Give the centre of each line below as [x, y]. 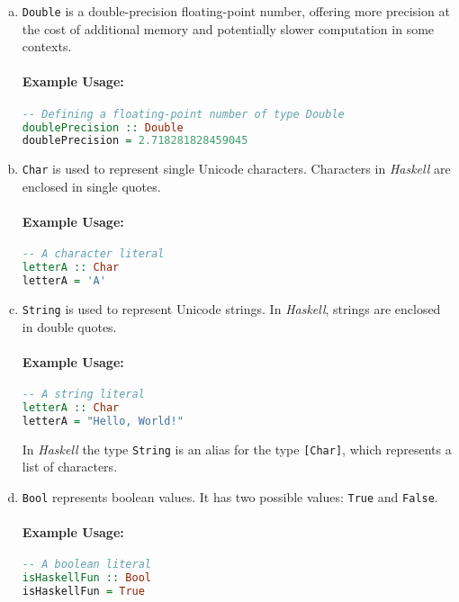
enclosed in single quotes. [91, 186]
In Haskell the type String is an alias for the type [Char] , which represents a [237, 449]
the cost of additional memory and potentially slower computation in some [228, 28]
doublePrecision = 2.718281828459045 [135, 141]
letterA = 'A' [64, 281]
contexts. [47, 46]
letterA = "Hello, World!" [103, 421]
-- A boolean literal [86, 565]
